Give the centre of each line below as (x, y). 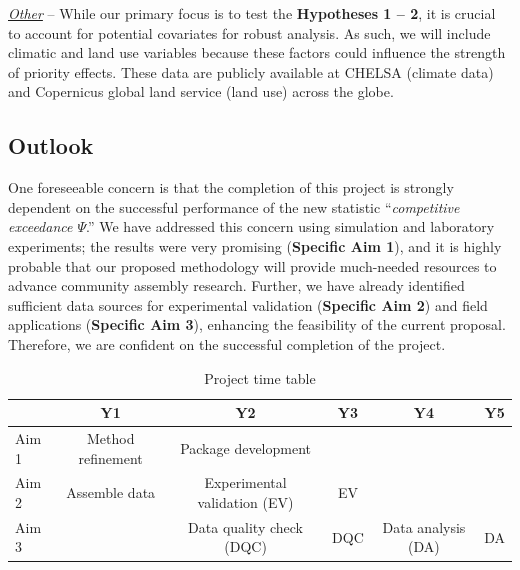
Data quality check (246, 526)
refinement (110, 457)
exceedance (40, 226)
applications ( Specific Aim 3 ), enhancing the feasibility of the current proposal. (257, 324)
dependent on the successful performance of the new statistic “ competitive (234, 206)
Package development (245, 447)
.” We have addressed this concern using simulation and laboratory (290, 226)
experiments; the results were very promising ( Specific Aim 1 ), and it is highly (255, 245)
